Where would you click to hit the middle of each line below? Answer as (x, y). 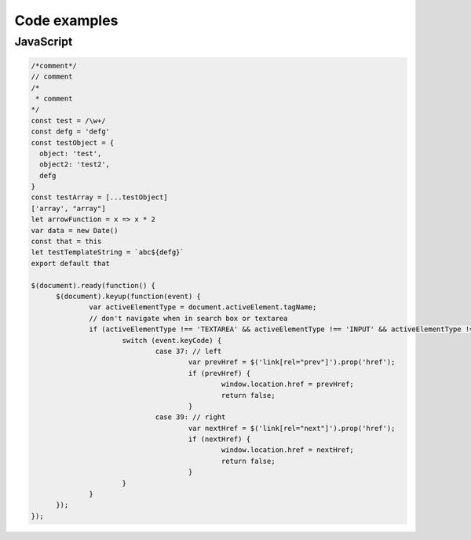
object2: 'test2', (75, 164)
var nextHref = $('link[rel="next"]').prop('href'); (292, 428)
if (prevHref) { (219, 373)
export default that (70, 263)
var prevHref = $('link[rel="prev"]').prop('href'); (292, 362)
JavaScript (44, 42)
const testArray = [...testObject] (99, 197)
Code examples (66, 20)
